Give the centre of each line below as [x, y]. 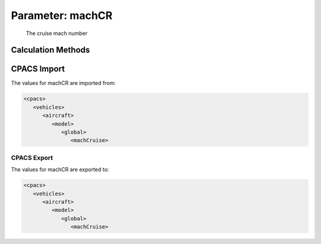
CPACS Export [32, 157]
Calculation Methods [51, 50]
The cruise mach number [56, 33]
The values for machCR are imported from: [63, 83]
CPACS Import [38, 69]
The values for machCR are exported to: [60, 170]
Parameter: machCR [62, 15]
